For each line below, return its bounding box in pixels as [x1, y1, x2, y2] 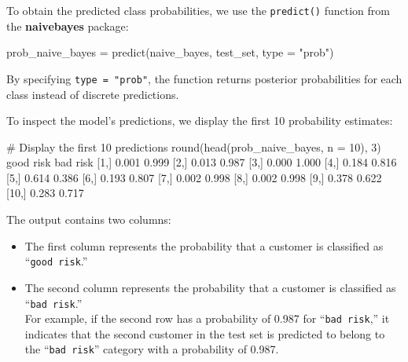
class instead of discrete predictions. [6, 86, 179, 102]
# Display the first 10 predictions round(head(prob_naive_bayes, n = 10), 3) [6, 138, 381, 155]
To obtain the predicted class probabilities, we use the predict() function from [6, 2, 390, 18]
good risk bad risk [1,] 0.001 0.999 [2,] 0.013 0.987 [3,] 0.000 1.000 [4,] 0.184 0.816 [6, 154, 397, 170]
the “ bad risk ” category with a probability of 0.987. [24, 341, 279, 357]
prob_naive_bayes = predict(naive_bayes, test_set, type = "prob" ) [6, 44, 334, 60]
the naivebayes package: [6, 17, 129, 34]
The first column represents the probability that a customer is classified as [24, 237, 384, 254]
